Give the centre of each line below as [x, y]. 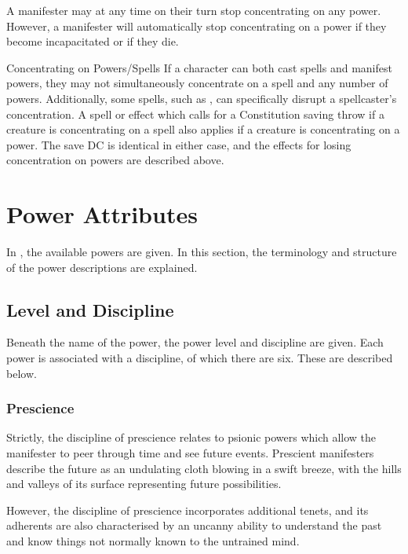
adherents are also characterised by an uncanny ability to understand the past [194, 525]
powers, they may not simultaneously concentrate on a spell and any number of [197, 83]
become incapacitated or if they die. [93, 41]
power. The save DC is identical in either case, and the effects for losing [179, 144]
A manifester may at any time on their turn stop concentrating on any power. [194, 10]
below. [22, 373]
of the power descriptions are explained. [102, 267]
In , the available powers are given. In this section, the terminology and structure [202, 252]
